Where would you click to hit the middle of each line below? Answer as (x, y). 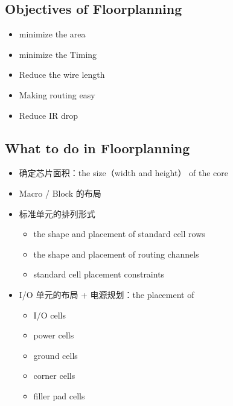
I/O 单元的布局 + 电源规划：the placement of (107, 294)
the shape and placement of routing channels (116, 254)
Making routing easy (57, 94)
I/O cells (49, 315)
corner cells (54, 376)
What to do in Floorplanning (97, 147)
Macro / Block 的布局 (60, 193)
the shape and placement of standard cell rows (119, 234)
